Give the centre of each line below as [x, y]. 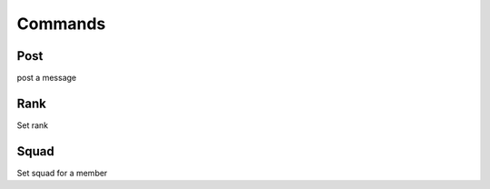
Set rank [33, 125]
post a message [47, 78]
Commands [61, 24]
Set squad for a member [62, 173]
